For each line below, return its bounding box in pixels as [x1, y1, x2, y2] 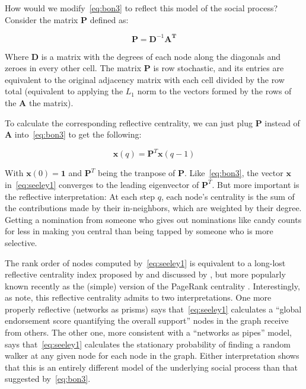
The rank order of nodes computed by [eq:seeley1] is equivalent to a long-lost [5, 256, 286, 269]
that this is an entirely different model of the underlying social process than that [5, 361, 298, 373]
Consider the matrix [5, 13, 78, 25]
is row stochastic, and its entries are [153, 62, 284, 74]
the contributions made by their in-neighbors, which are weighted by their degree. [5, 202, 302, 214]
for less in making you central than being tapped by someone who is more [5, 225, 273, 237]
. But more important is [212, 178, 299, 190]
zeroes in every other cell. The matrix [5, 62, 142, 74]
